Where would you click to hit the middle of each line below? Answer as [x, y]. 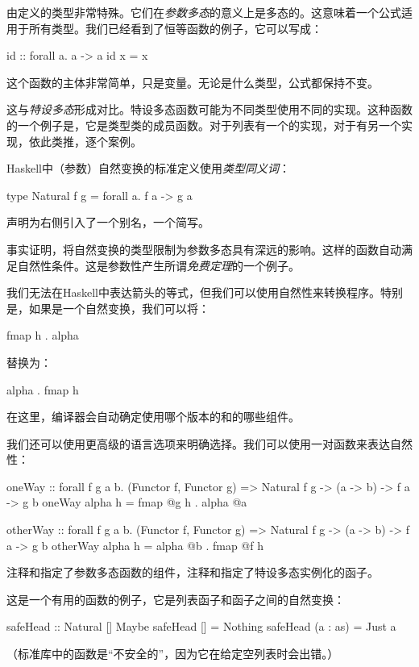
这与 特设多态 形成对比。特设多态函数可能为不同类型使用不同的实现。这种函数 [209, 109]
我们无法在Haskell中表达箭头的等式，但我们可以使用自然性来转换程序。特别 [205, 292]
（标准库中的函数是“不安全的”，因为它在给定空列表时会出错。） [173, 654]
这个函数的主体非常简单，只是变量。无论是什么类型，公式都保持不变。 [193, 82]
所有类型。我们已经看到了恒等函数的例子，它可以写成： [175, 28]
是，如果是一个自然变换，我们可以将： [108, 308]
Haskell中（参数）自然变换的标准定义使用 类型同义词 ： [149, 168]
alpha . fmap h [43, 389]
